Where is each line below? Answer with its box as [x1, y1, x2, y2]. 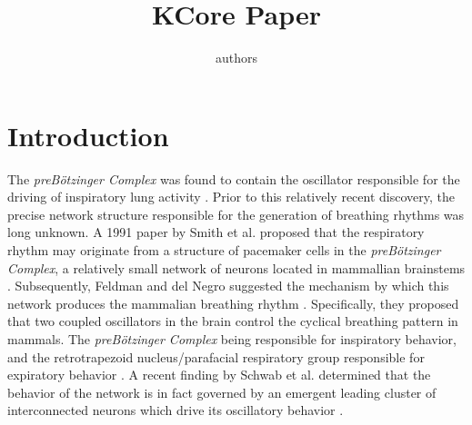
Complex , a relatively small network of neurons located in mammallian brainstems [7, 258, 466, 277]
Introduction [7, 116, 169, 153]
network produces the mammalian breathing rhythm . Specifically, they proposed [7, 293, 459, 312]
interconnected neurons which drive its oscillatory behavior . [7, 400, 344, 420]
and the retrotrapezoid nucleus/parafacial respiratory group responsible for [7, 347, 425, 366]
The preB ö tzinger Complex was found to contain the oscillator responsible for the [7, 169, 460, 188]
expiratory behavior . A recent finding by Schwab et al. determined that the [7, 365, 431, 384]
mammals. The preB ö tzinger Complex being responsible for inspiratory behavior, [7, 330, 457, 348]
